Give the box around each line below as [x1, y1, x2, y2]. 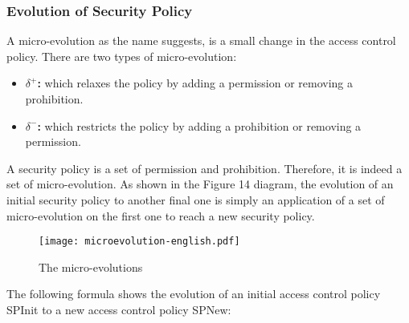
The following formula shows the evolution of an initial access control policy [6, 285, 381, 302]
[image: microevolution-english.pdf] [39, 236, 240, 248]
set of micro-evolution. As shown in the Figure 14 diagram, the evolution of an [6, 176, 394, 192]
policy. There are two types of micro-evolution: [6, 47, 237, 64]
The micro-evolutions [39, 258, 143, 275]
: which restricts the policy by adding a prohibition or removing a [37, 117, 362, 134]
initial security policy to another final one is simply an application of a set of [6, 191, 385, 208]
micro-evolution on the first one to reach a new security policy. [6, 207, 315, 224]
